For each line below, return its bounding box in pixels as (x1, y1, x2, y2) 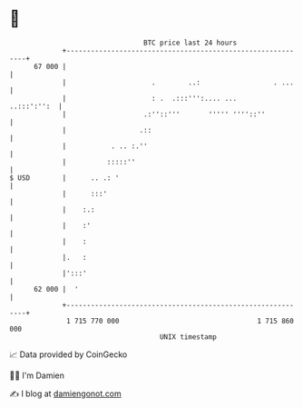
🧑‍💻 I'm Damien (9, 370, 65, 381)
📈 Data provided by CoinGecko (9, 349, 128, 360)
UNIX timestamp (159, 332, 218, 342)
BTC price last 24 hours (143, 38, 238, 47)
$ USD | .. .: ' (9, 173, 120, 183)
